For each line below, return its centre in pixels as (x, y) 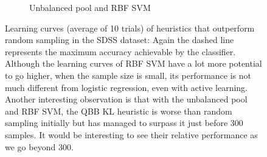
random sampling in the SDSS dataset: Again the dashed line (120, 40)
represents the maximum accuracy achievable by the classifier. (120, 51)
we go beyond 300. (39, 146)
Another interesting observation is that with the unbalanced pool (126, 99)
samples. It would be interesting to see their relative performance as (131, 134)
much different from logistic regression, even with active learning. (127, 87)
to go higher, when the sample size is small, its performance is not (128, 75)
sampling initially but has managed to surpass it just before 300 (124, 123)
